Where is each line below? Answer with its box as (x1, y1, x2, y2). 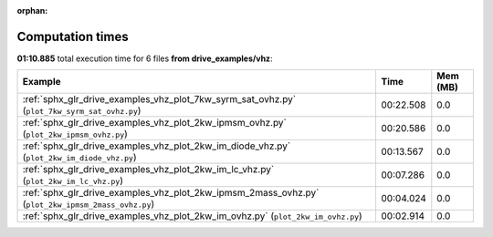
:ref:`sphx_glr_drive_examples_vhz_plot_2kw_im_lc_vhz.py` (22, 163, 275, 176)
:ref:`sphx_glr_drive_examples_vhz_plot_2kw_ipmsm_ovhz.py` (22, 117, 288, 129)
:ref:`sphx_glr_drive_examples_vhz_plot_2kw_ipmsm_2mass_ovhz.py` (22, 187, 320, 200)
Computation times (16, 28, 129, 45)
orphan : (16, 5, 48, 15)
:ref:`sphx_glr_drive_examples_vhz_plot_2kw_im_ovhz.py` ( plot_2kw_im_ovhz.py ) (22, 210, 362, 222)
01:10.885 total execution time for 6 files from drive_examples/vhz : (16, 53, 273, 64)
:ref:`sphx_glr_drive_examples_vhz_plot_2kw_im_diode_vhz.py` (22, 139, 291, 152)
